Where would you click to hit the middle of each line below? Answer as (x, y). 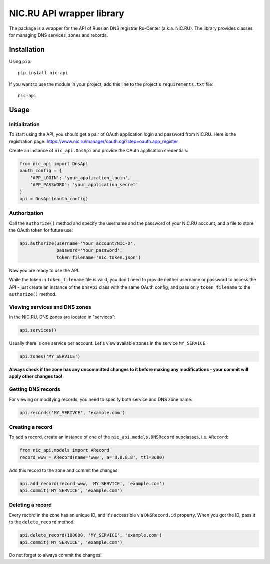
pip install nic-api (43, 73)
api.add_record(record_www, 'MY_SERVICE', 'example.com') (92, 484)
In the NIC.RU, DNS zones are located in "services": (62, 317)
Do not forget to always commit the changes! (55, 555)
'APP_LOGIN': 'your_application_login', (80, 178)
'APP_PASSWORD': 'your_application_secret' (84, 185)
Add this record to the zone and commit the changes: (64, 470)
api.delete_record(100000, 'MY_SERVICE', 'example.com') (91, 535)
